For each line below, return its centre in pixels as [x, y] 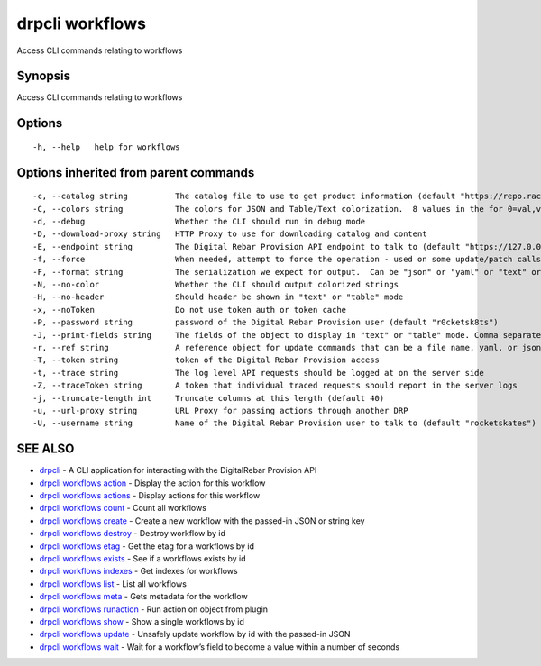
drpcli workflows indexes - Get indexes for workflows [138, 571]
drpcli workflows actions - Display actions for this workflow [150, 495]
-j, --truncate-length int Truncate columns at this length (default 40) [209, 398]
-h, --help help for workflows [106, 147]
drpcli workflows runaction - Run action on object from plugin [154, 609]
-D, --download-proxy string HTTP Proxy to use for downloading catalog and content [230, 234]
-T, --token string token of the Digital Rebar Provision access [206, 360]
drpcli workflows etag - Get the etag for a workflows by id [147, 546]
